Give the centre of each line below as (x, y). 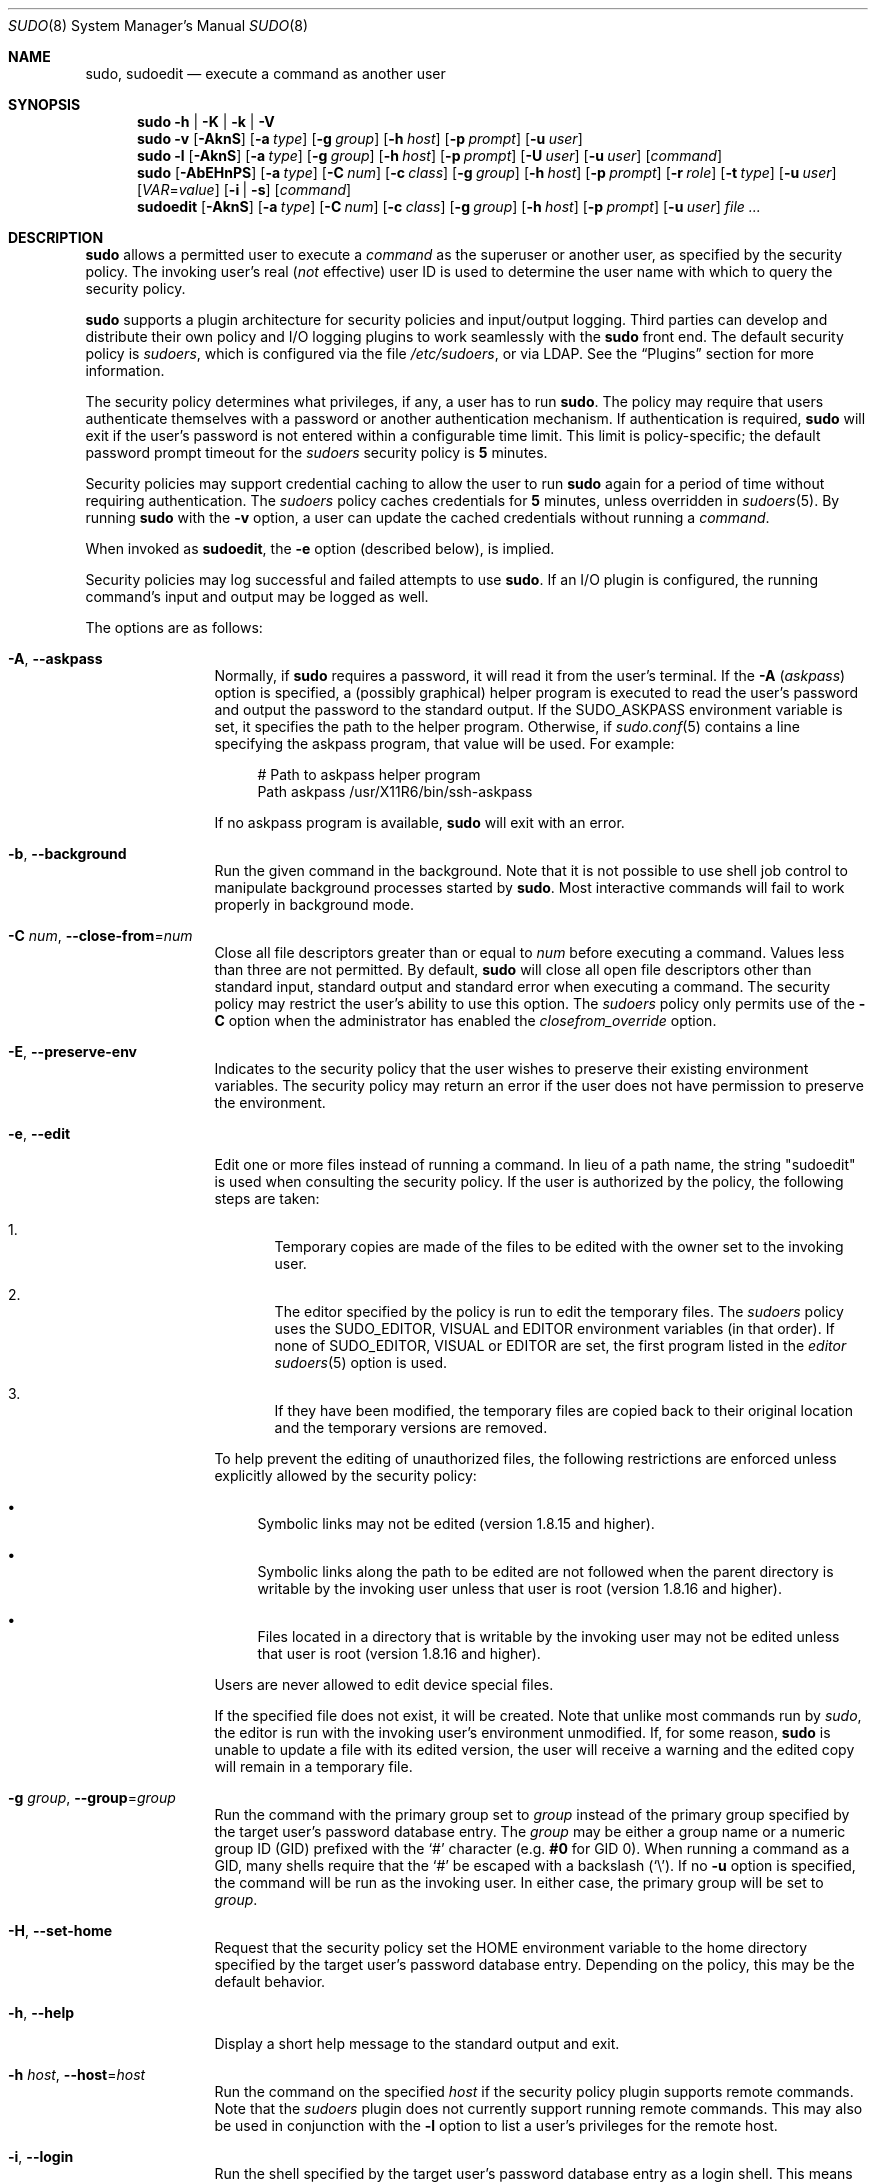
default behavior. (270, 1981)
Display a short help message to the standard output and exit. (417, 2043)
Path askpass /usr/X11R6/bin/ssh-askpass (395, 791)
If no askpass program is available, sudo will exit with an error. (419, 822)
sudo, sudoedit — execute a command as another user (265, 73)
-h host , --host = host (77, 2074)
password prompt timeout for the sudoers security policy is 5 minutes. (316, 452)
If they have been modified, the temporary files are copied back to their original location (563, 1410)
